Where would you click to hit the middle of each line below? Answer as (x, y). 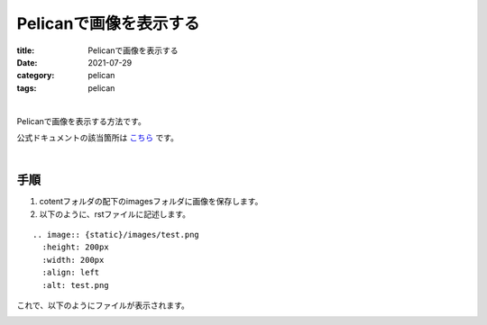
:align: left (71, 273)
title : (26, 50)
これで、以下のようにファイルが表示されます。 (103, 305)
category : (36, 76)
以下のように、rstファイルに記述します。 (115, 214)
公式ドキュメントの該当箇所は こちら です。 (98, 137)
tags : (27, 88)
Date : (27, 62)
